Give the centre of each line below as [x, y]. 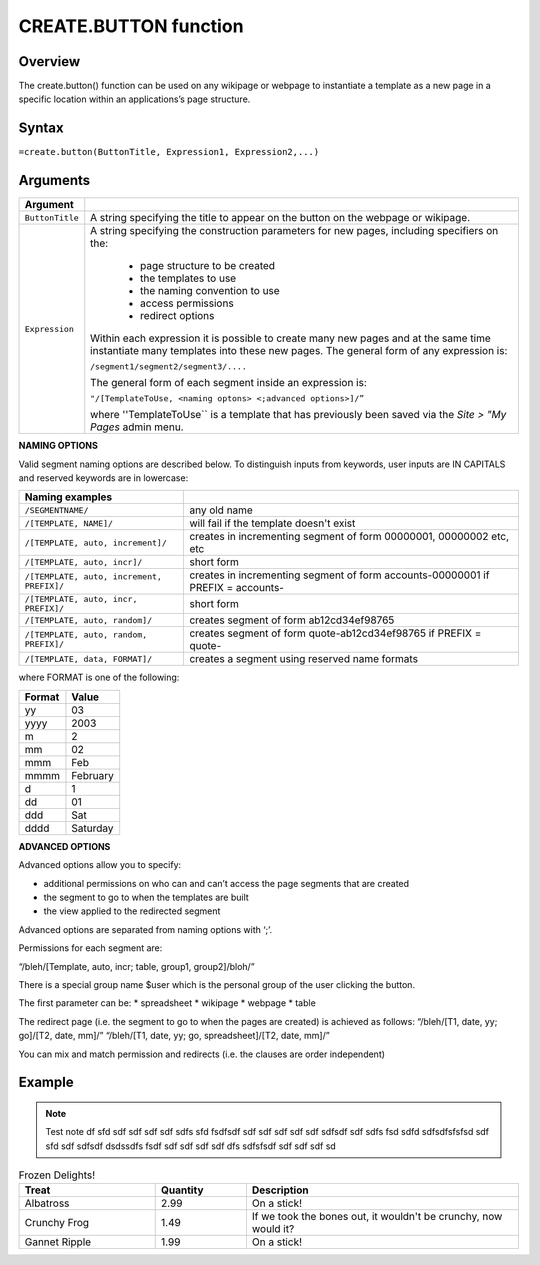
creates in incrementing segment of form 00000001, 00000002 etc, [349, 537]
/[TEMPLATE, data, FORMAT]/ [88, 658]
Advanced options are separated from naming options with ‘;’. [145, 929]
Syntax [41, 128]
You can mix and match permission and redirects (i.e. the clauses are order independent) [201, 1054]
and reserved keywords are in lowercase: [103, 478]
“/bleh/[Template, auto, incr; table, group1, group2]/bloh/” [136, 966]
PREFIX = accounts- [237, 588]
